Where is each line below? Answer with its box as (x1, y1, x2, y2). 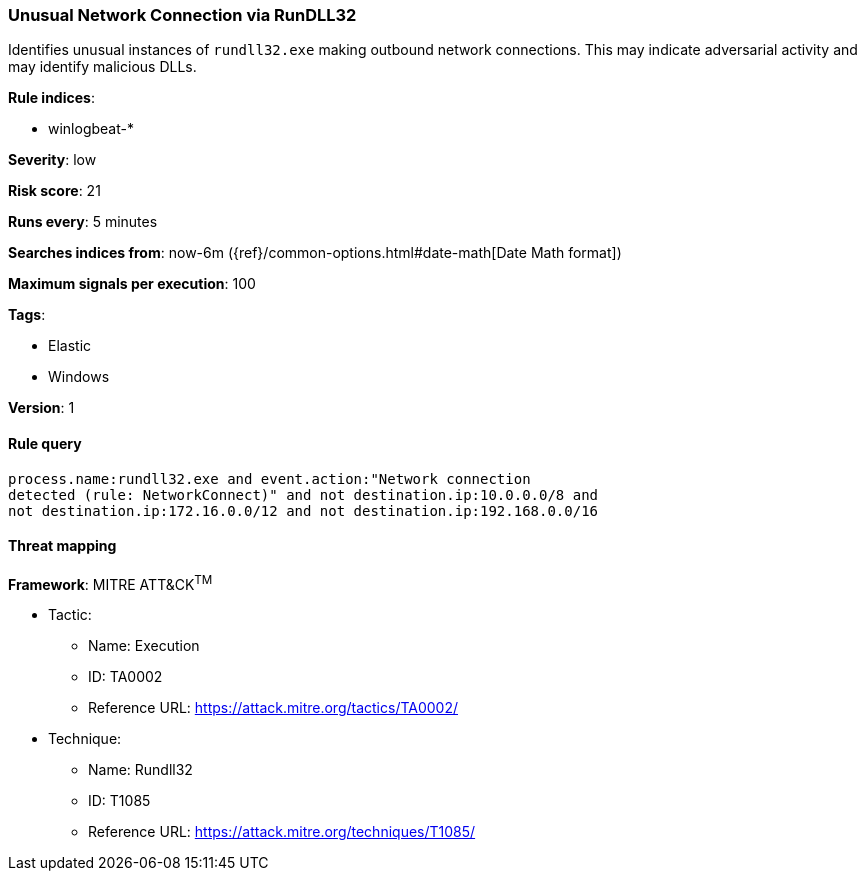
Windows (48, 368, 110, 386)
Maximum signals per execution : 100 (8, 275, 256, 293)
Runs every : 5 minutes (8, 213, 158, 231)
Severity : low (8, 151, 97, 169)
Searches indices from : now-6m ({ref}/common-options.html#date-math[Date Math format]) (8, 244, 622, 262)
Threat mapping (8, 537, 117, 555)
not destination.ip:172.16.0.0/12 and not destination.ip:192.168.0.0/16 (8, 502, 599, 519)
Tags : (8, 306, 46, 324)
